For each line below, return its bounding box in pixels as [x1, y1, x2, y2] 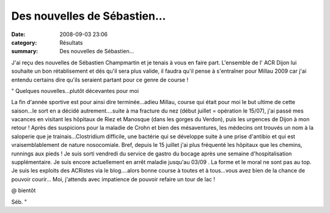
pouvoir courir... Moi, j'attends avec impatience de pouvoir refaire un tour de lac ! [11, 175, 215, 183]
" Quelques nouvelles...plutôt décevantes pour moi [11, 87, 139, 94]
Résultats [59, 39, 83, 46]
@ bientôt [11, 187, 36, 194]
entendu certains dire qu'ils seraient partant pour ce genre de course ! [11, 76, 189, 83]
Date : [11, 31, 26, 38]
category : [11, 39, 37, 46]
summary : [11, 48, 38, 55]
